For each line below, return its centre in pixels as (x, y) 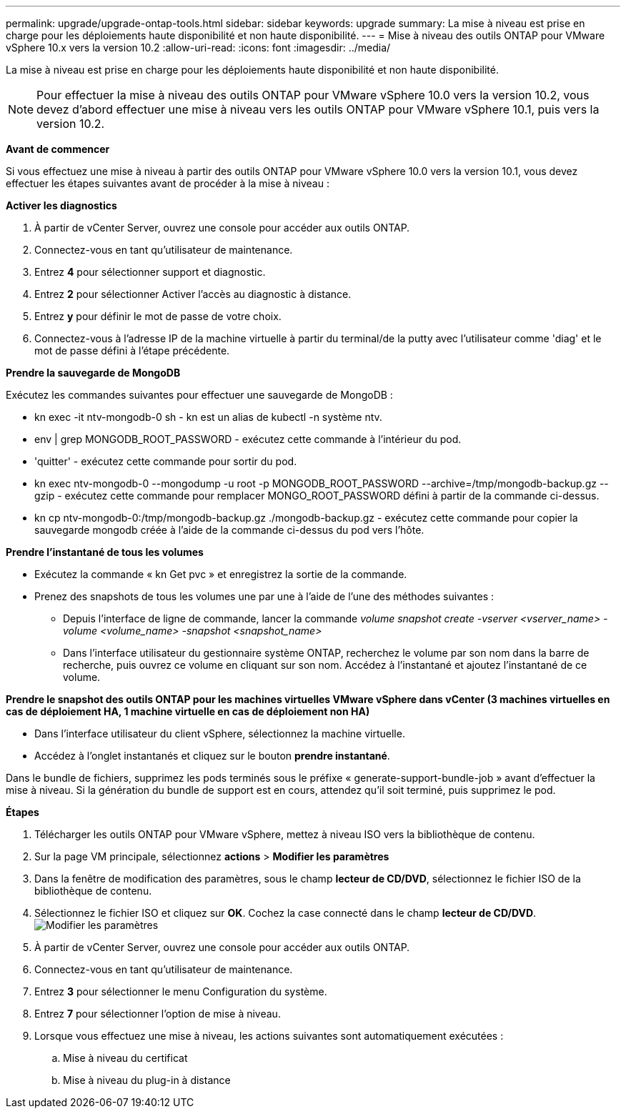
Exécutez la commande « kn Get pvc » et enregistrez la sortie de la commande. (221, 574)
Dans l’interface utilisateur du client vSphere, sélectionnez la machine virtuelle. (220, 733)
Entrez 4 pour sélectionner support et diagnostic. (150, 272)
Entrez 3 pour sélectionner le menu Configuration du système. (181, 991)
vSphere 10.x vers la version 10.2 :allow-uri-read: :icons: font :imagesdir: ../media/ (198, 48)
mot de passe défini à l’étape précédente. (132, 350)
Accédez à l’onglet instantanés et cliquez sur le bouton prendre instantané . (212, 756)
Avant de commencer (58, 149)
